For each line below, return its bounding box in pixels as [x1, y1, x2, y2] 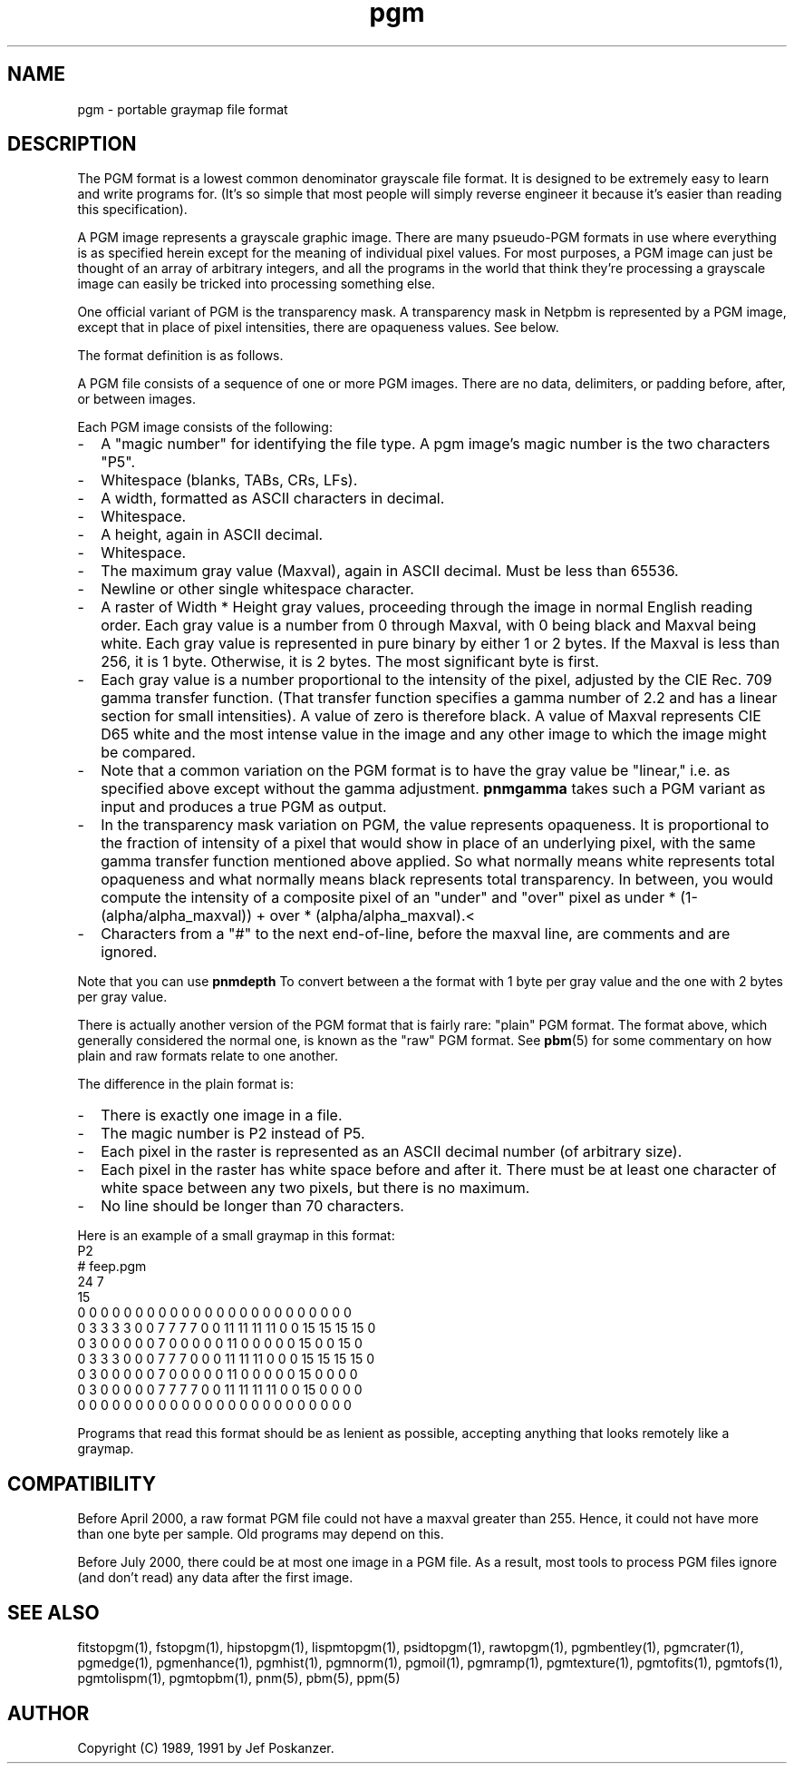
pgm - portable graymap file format [77, 101, 288, 117]
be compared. [101, 743, 196, 762]
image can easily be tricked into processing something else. [77, 276, 436, 292]
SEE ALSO [7, 1600, 100, 1624]
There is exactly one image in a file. [101, 1106, 343, 1125]
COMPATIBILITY [7, 1472, 156, 1495]
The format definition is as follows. [77, 347, 284, 364]
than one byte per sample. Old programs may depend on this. [77, 1526, 444, 1542]
